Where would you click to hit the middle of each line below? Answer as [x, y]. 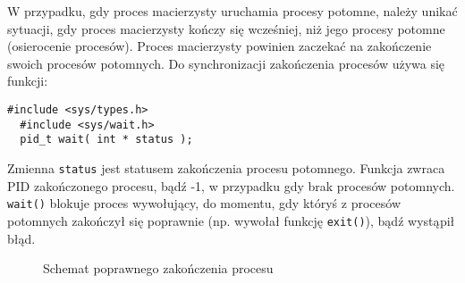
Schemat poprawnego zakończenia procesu [158, 268]
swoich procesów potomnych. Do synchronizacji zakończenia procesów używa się [226, 63]
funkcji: [28, 81]
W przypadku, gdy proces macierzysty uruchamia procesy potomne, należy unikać [232, 11]
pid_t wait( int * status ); [106, 140]
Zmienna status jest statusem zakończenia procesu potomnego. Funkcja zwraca [226, 167]
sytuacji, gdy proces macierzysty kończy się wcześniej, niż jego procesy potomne [226, 28]
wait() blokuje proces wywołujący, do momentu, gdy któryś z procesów [204, 203]
